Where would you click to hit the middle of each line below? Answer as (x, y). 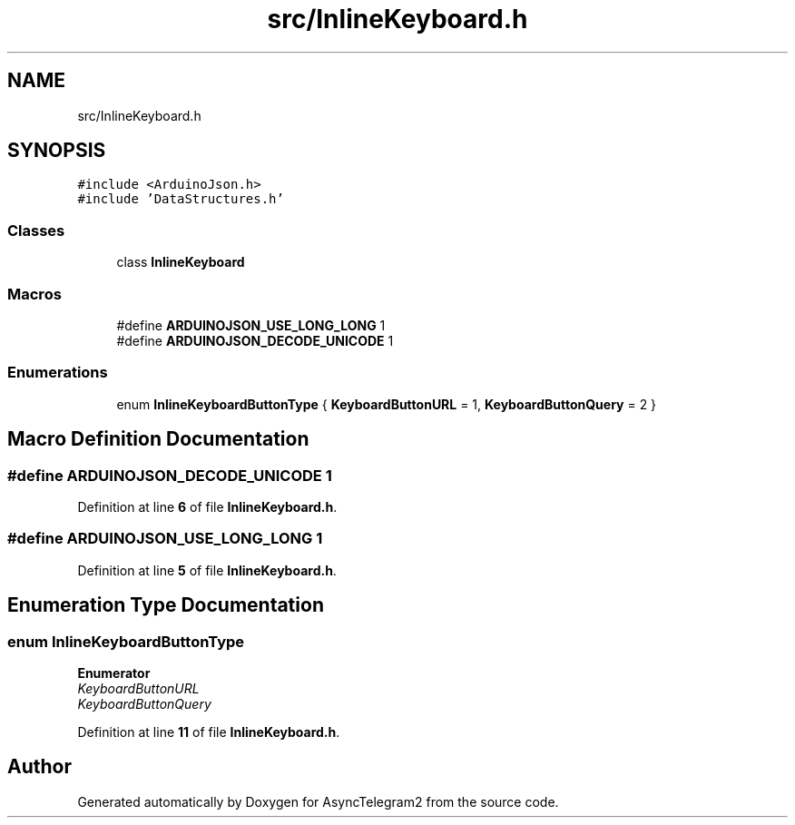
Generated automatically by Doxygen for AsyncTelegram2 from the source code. (318, 801)
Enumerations (58, 373)
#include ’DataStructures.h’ (181, 199)
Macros (34, 294)
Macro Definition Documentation (158, 439)
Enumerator (114, 673)
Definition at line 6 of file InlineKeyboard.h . (207, 506)
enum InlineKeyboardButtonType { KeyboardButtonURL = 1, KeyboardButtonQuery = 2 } (387, 404)
